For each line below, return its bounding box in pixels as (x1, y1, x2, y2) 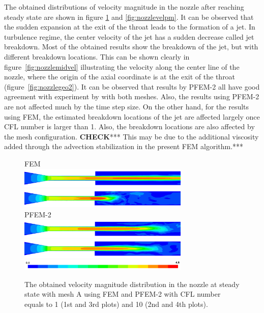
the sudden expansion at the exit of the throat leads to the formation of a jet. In (4, 21, 255, 32)
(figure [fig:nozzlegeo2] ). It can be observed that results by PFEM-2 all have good (4, 81, 260, 92)
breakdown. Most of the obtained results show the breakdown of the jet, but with (4, 41, 258, 52)
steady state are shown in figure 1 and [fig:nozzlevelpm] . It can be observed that (4, 11, 254, 22)
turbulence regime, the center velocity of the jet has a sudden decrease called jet (4, 31, 254, 42)
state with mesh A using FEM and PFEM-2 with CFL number (24, 289, 221, 299)
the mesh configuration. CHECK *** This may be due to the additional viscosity (4, 131, 259, 141)
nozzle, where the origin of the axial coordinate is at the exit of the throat (4, 71, 236, 82)
